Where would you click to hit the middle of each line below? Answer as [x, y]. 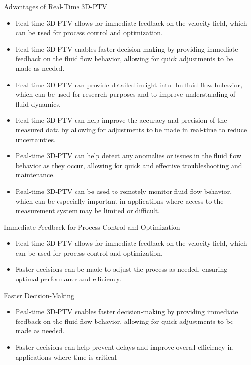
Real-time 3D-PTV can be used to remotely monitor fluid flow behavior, [124, 191]
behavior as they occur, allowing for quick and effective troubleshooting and [129, 165]
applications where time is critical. [67, 356]
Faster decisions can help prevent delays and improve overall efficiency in [124, 347]
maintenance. [35, 175]
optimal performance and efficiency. [68, 279]
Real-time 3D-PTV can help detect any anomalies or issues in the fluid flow [128, 156]
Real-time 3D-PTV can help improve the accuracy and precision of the [121, 120]
